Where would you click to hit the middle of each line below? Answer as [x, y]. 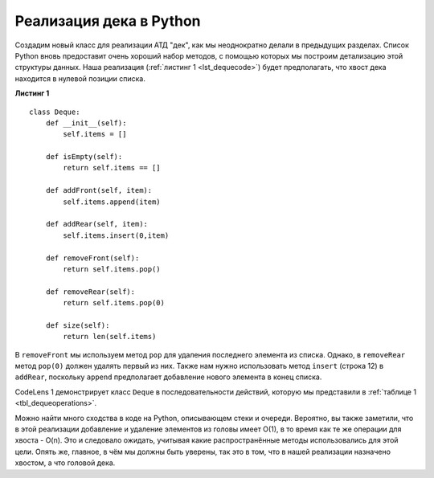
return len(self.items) [110, 337]
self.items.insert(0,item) [116, 235]
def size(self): [78, 325]
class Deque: [55, 112]
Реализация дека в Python [108, 21]
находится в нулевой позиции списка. [80, 78]
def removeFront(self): [92, 258]
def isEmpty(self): [84, 157]
